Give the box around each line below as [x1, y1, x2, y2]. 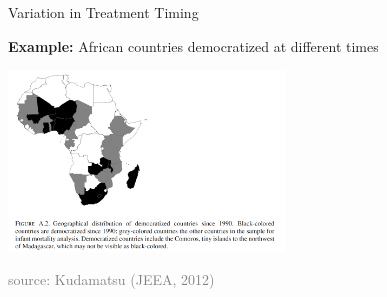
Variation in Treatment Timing [8, 2, 199, 22]
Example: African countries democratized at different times [8, 35, 379, 56]
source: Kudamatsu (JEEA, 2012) [8, 269, 215, 290]
